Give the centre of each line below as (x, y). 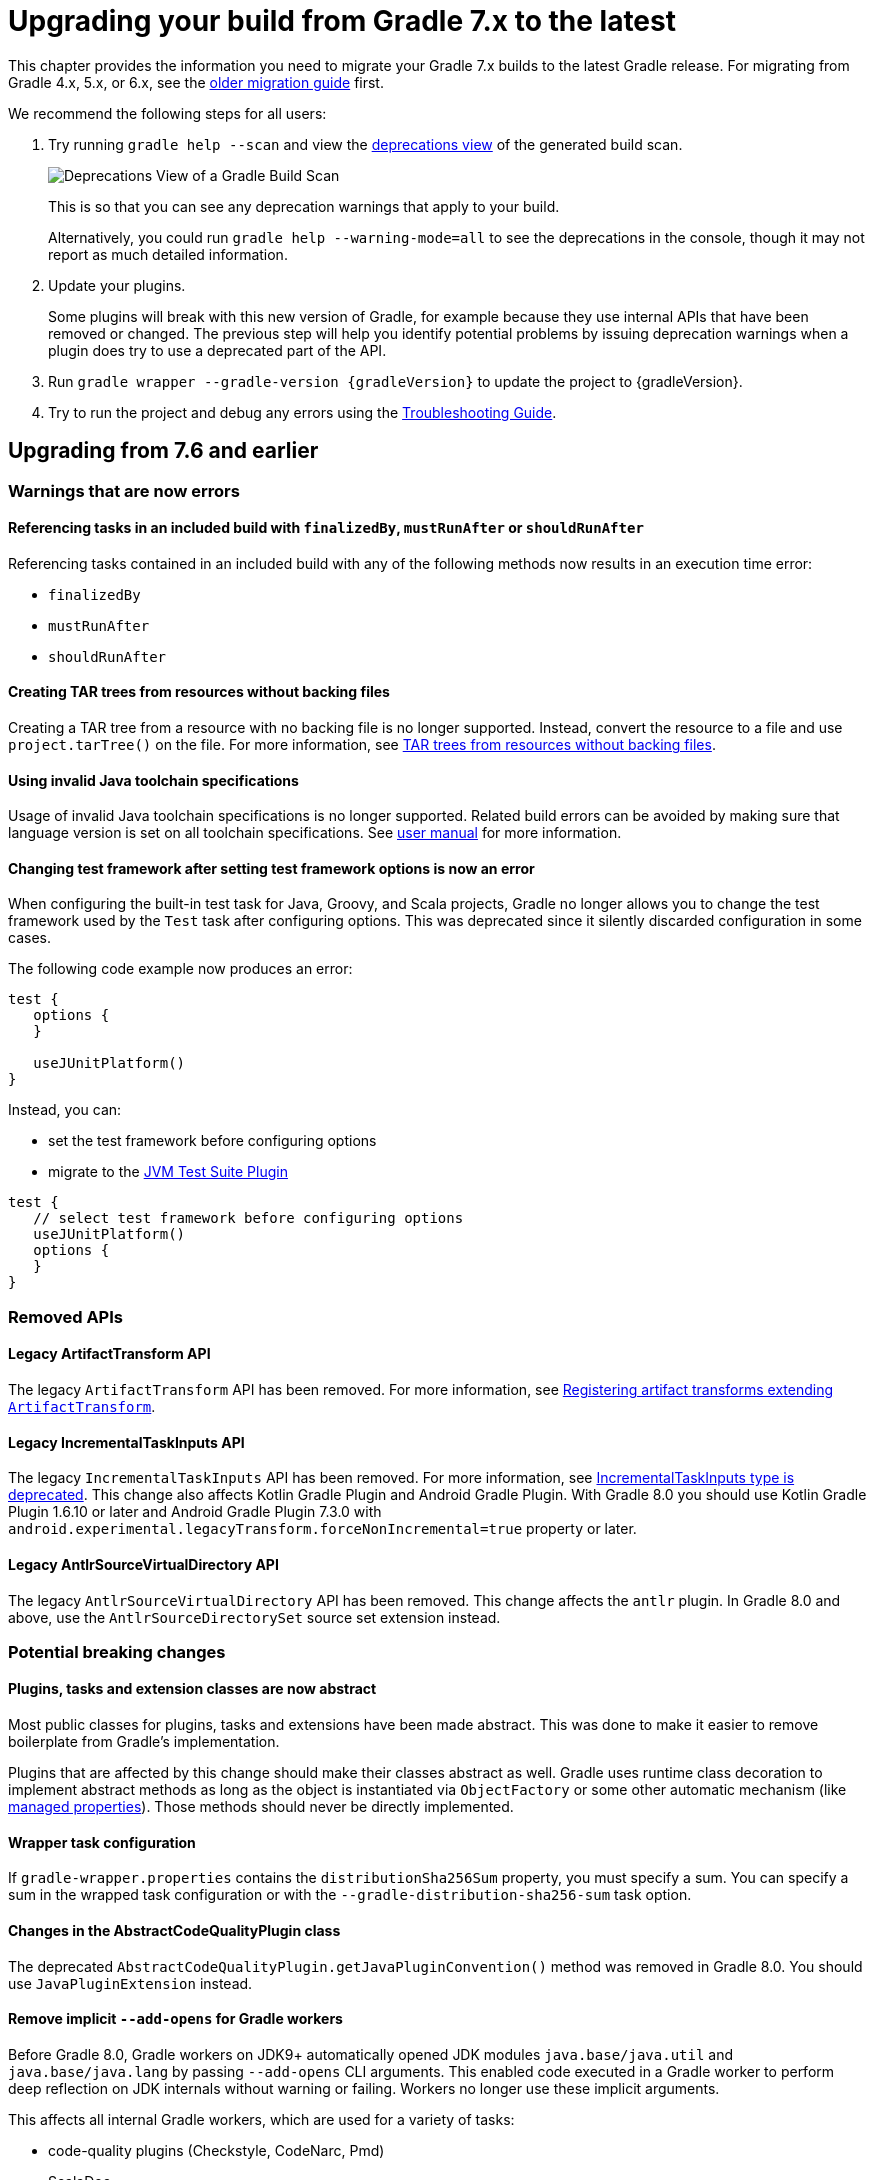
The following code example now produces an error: (180, 969)
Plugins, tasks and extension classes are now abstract (192, 1689)
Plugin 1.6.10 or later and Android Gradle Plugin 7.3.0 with (195, 1512)
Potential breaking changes (117, 1651)
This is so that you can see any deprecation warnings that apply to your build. (304, 206)
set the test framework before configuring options (212, 1141)
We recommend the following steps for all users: (167, 113)
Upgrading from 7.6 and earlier (163, 451)
